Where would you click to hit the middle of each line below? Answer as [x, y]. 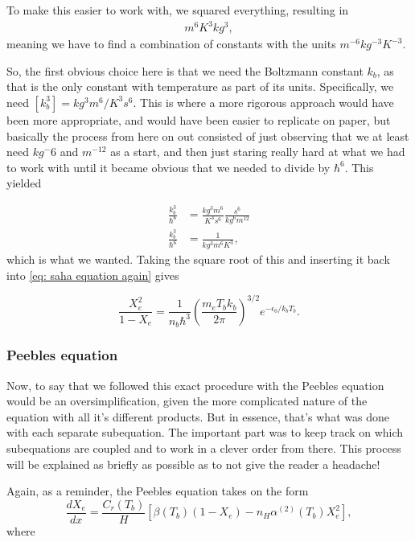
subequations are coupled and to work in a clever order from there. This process [204, 448]
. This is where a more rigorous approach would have [263, 102]
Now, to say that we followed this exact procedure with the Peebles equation [195, 385]
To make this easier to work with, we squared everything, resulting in [178, 10]
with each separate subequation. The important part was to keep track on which [205, 432]
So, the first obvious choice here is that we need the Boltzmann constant [185, 70]
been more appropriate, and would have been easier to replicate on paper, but [199, 119]
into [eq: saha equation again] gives [93, 275]
